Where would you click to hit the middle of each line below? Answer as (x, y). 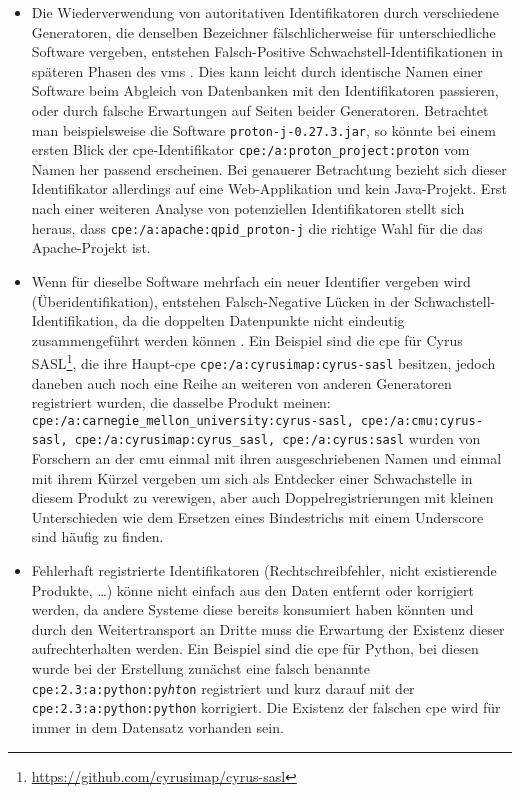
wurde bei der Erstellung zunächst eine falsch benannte (200, 668)
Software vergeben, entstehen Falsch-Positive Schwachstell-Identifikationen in (267, 51)
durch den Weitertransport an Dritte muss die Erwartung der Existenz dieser (268, 628)
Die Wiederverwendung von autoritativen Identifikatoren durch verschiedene (265, 12)
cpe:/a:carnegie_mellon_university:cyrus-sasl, (192, 420)
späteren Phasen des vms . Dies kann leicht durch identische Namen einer (257, 70)
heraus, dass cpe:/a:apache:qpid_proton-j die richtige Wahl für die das (257, 227)
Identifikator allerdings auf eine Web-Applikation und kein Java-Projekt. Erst (269, 188)
